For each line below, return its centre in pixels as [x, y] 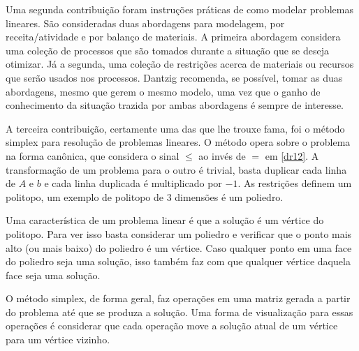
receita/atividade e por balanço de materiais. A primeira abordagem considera [173, 37]
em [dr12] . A [292, 155]
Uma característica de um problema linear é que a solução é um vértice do [165, 220]
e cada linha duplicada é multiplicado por [133, 183]
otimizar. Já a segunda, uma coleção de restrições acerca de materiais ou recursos [180, 64]
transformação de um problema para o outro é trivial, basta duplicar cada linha [176, 169]
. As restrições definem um [295, 183]
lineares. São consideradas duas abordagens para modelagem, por [145, 23]
